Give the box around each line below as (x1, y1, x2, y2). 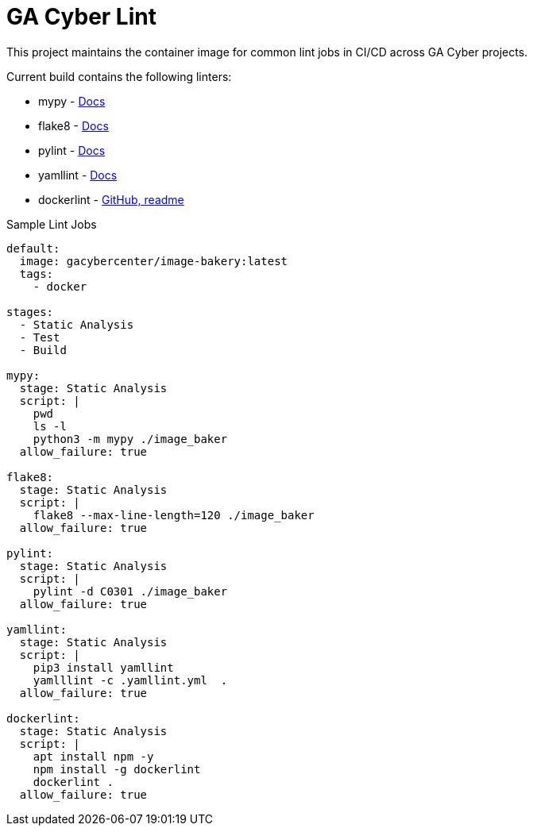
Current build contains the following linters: (6, 69, 232, 83)
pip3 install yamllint (33, 661, 174, 674)
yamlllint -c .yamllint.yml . (33, 673, 228, 687)
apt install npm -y (33, 749, 154, 763)
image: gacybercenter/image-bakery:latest (19, 254, 288, 268)
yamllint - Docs (38, 168, 118, 182)
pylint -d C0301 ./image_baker (33, 584, 228, 598)
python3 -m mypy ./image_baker (33, 432, 228, 445)
